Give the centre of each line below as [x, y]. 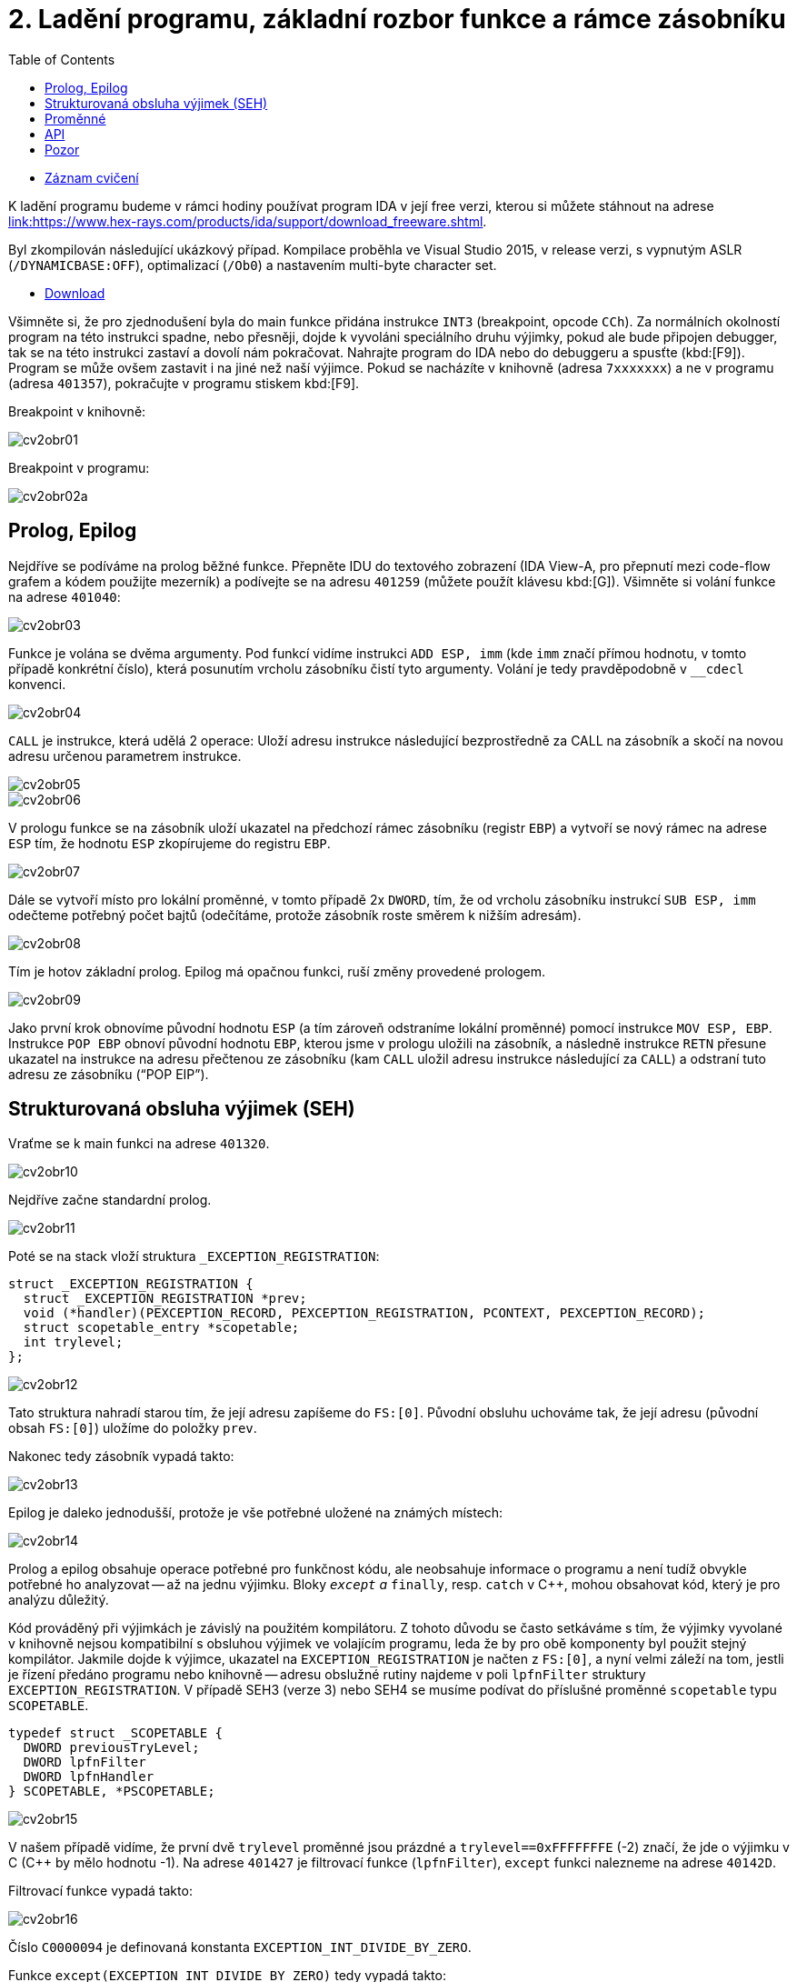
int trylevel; [73, 1342]
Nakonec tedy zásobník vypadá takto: [121, 1456]
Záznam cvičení [92, 177]
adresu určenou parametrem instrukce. [125, 756]
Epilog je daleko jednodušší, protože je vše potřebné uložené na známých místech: [256, 1513]
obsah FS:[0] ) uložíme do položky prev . [133, 1428]
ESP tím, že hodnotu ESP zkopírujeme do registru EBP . [169, 843]
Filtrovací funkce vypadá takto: [100, 1891]
